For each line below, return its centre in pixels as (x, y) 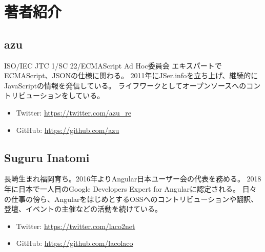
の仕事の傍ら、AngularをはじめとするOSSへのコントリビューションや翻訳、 (131, 199)
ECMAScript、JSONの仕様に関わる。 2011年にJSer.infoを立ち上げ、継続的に (131, 75)
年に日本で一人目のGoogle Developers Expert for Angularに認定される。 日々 (130, 188)
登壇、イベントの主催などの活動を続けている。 (83, 209)
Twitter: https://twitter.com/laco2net (76, 226)
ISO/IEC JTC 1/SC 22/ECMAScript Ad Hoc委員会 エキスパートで (113, 65)
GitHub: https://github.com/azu (68, 130)
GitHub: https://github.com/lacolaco (75, 243)
